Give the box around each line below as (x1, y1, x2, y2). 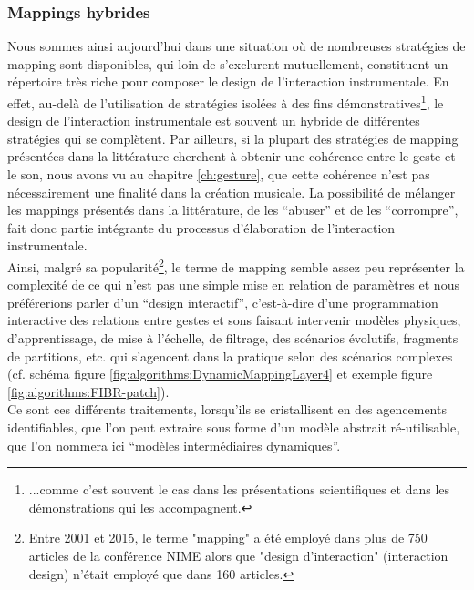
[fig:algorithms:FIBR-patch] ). (7, 381, 170, 401)
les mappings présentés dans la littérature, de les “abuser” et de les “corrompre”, (7, 200, 459, 219)
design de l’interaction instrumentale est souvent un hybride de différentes (7, 111, 420, 130)
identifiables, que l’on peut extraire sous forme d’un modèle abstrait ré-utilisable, (7, 418, 460, 436)
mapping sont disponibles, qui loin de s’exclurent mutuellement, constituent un (7, 54, 448, 73)
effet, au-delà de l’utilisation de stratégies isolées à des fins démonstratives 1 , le (7, 91, 444, 112)
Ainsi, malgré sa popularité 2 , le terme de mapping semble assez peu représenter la (7, 255, 465, 276)
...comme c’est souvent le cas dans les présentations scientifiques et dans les (28, 480, 450, 499)
